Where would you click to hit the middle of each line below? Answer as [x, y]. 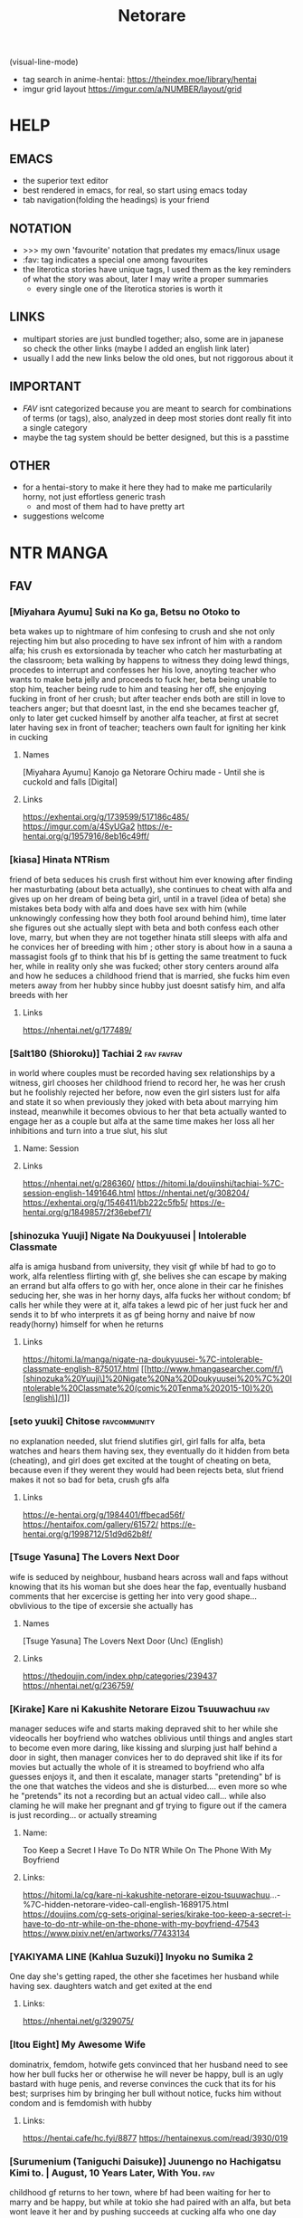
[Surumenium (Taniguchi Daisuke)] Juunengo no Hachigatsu [146, 2161]
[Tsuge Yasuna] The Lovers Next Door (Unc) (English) [123, 1641]
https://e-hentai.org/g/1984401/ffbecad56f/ [104, 1514]
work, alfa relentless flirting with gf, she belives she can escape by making [148, 1276]
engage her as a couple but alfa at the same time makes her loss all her [142, 1121]
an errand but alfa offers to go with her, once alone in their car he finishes [147, 1286]
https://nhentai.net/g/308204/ [193, 1193]
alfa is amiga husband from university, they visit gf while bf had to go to [142, 1267]
